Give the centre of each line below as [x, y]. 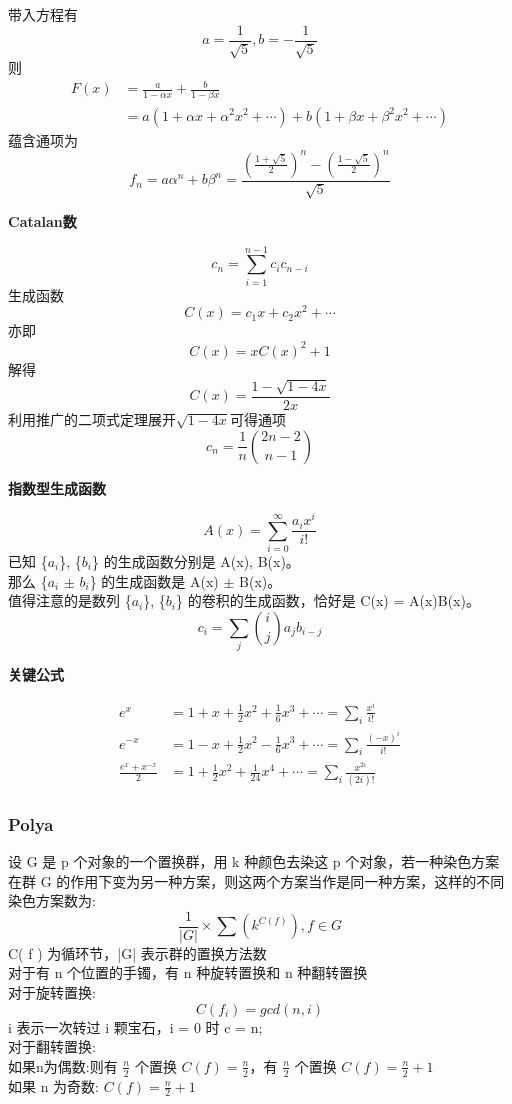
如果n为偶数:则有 [63, 1065]
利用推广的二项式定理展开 [92, 418]
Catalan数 [42, 221]
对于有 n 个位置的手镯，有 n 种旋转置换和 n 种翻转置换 [188, 972]
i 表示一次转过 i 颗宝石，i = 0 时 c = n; [135, 1026]
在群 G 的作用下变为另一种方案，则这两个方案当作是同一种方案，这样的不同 [256, 880]
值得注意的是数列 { [70, 600]
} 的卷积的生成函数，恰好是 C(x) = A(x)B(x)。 [328, 600]
